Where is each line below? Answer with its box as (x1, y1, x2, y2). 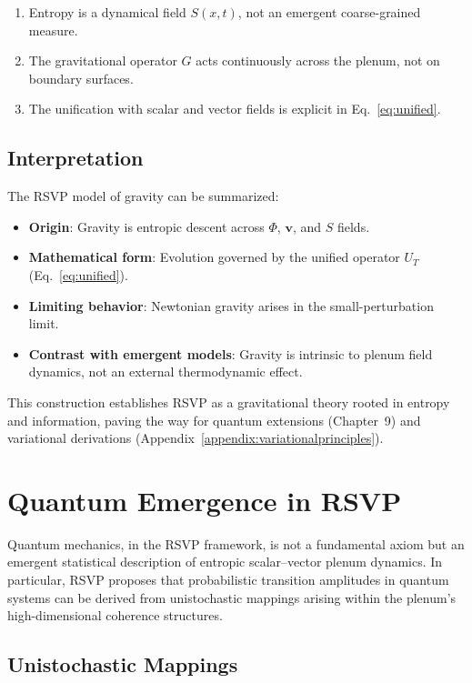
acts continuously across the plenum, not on (196, 51, 440, 70)
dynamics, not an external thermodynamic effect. (28, 362, 303, 381)
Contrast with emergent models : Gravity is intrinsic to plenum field (28, 344, 433, 363)
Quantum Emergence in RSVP (7, 481, 402, 518)
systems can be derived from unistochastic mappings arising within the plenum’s (7, 588, 457, 607)
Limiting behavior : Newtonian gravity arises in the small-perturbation (28, 296, 434, 315)
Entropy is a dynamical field (28, 3, 186, 21)
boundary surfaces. (28, 68, 134, 87)
